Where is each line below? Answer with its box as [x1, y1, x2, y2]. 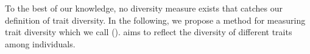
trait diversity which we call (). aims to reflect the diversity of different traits [5, 25, 292, 38]
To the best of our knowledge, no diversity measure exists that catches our [5, 2, 283, 14]
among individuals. [5, 37, 76, 50]
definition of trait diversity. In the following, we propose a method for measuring [5, 13, 306, 26]
